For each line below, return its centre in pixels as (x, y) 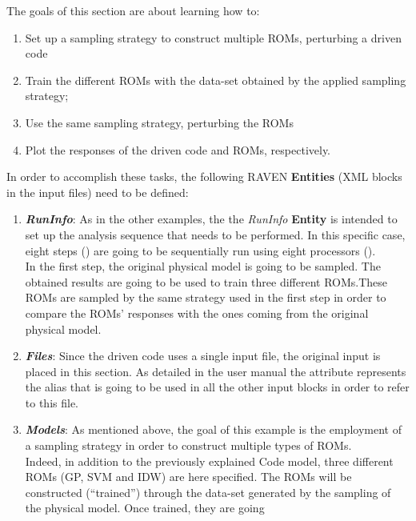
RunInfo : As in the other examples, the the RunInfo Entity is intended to (211, 219)
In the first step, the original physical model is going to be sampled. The (203, 266)
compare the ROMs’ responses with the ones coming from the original (197, 313)
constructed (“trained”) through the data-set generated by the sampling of (208, 492)
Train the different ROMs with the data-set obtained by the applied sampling (216, 80)
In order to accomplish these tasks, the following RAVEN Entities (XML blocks (204, 176)
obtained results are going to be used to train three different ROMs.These (206, 281)
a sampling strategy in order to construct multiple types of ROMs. (188, 445)
